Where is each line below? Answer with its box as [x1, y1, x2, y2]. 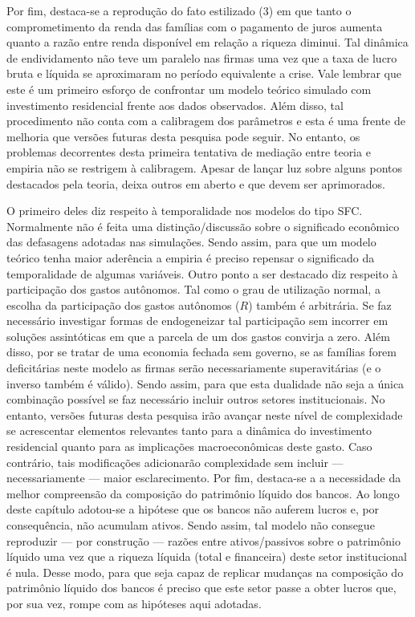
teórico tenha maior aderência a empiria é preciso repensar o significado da [6, 249, 375, 266]
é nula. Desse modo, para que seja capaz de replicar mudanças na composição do [6, 563, 404, 580]
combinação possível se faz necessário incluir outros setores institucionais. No [6, 391, 385, 408]
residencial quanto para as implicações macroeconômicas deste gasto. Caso [6, 438, 372, 455]
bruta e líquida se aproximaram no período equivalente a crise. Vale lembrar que [6, 65, 401, 82]
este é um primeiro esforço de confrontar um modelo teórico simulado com [6, 80, 372, 97]
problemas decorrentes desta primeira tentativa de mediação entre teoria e [6, 144, 371, 160]
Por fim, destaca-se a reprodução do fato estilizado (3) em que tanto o [6, 2, 352, 18]
